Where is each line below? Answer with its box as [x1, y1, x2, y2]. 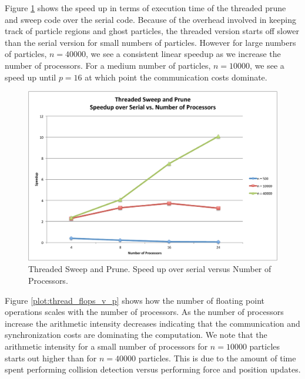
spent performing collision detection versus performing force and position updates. [5, 363, 301, 375]
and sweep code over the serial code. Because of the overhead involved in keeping [5, 13, 296, 25]
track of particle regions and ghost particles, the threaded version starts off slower [5, 25, 299, 37]
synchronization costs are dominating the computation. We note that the [5, 328, 267, 341]
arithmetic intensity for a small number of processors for [5, 340, 208, 352]
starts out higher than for [5, 351, 97, 364]
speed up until [5, 71, 56, 83]
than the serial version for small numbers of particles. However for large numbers [5, 36, 296, 48]
